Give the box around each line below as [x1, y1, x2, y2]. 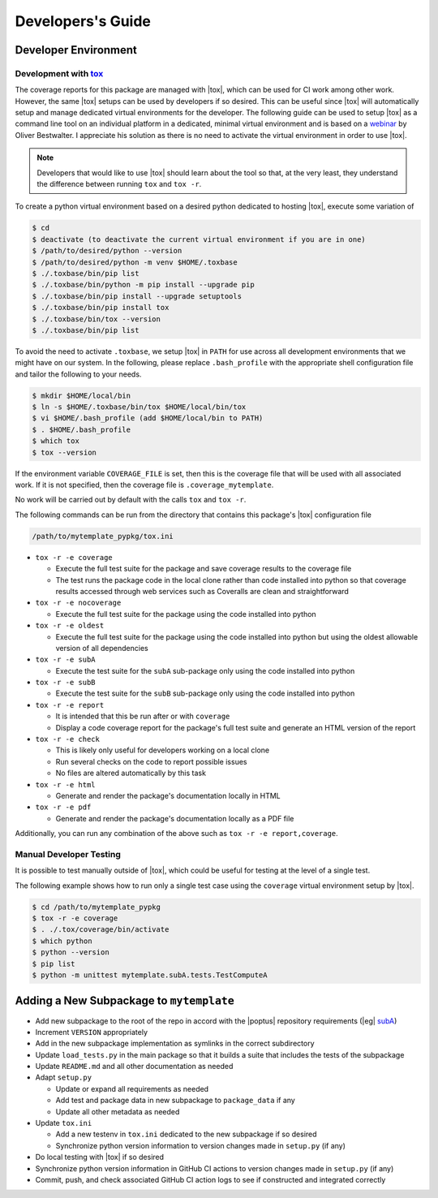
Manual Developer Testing [15, 848, 121, 860]
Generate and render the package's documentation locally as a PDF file [55, 813, 294, 823]
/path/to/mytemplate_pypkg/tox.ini [32, 532, 174, 541]
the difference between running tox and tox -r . [36, 179, 202, 189]
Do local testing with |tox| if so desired [35, 1153, 165, 1162]
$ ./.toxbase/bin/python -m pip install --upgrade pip [32, 280, 255, 290]
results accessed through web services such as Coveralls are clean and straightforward [55, 586, 349, 596]
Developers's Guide [15, 12, 152, 30]
